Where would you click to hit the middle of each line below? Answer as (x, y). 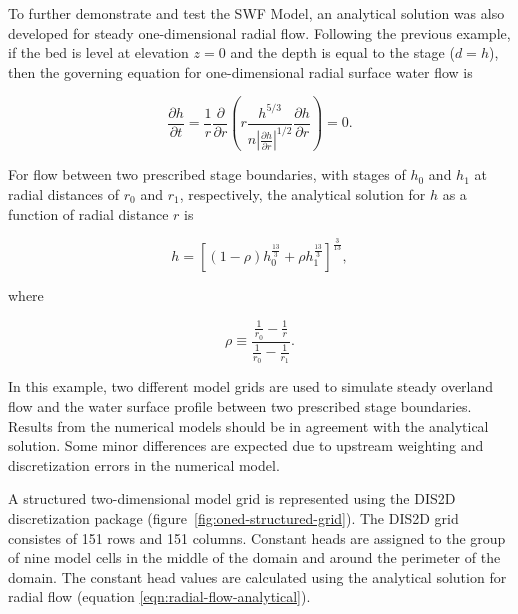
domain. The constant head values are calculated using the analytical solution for (257, 576)
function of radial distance (88, 213)
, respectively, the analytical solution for (302, 193)
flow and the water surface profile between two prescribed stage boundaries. (240, 406)
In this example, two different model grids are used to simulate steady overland (251, 386)
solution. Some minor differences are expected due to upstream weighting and (246, 445)
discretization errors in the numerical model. (144, 464)
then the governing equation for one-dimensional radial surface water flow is (240, 71)
